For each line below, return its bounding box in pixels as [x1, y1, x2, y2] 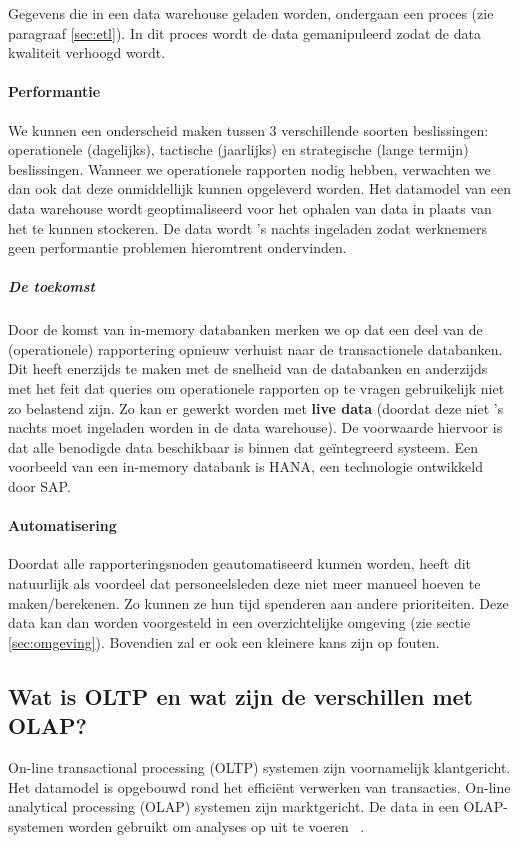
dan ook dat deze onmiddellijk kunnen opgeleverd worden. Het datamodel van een [8, 178, 511, 199]
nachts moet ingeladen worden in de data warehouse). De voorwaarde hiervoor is [8, 417, 503, 438]
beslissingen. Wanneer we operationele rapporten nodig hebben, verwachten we [8, 158, 491, 179]
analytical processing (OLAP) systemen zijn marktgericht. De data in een [8, 796, 459, 817]
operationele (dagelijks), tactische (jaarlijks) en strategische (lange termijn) [8, 139, 469, 160]
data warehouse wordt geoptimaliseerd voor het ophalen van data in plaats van [8, 197, 492, 218]
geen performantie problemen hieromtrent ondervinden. [8, 237, 347, 258]
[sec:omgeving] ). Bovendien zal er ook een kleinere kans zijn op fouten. [8, 631, 440, 652]
